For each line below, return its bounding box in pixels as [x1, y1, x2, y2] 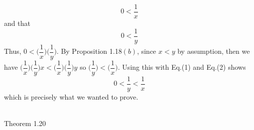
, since [137, 46, 156, 56]
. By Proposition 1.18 [56, 46, 122, 56]
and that [4, 18, 30, 28]
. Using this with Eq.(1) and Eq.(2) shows [118, 62, 246, 72]
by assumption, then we [177, 46, 250, 56]
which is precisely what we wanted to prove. [4, 91, 138, 102]
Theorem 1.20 [4, 118, 46, 129]
